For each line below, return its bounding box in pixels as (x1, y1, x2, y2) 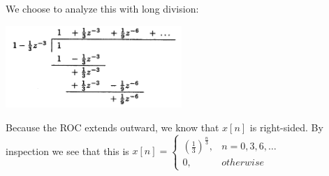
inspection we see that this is (6, 143, 129, 158)
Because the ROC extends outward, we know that (6, 119, 219, 134)
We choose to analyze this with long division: (6, 1, 199, 15)
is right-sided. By (249, 119, 323, 134)
